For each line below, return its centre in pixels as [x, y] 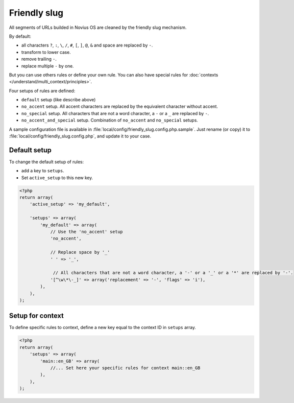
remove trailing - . [39, 59]
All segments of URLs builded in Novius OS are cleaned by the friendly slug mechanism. [98, 27]
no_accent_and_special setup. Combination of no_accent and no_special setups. [110, 120]
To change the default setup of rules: [47, 162]
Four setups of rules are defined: [42, 91]
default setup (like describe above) [59, 100]
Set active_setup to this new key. [57, 178]
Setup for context [36, 316]
